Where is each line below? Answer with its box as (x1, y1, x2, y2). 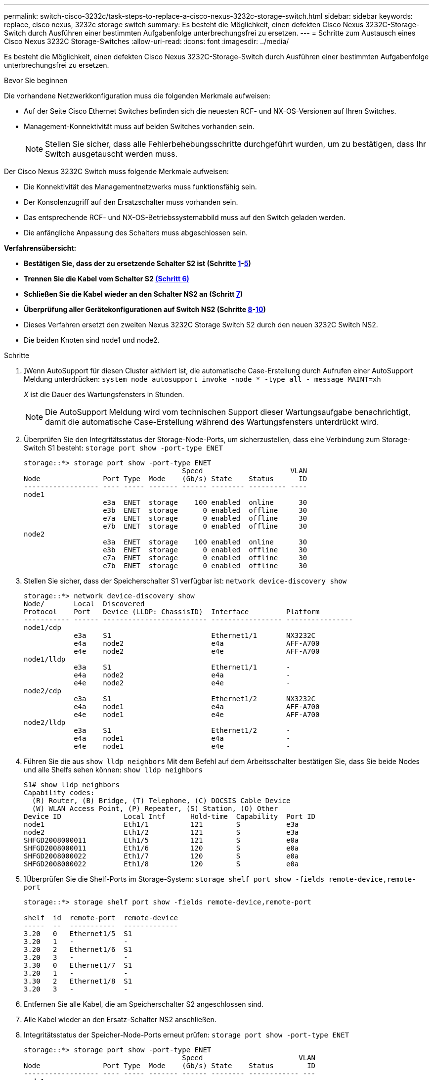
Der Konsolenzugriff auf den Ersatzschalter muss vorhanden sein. (24, 198, 238, 206)
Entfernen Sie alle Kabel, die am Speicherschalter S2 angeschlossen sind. (24, 1000, 264, 1008)
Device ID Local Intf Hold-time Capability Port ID (24, 812, 316, 820)
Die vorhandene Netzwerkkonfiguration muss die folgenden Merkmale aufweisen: (4, 91, 270, 100)
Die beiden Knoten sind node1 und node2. (24, 336, 160, 344)
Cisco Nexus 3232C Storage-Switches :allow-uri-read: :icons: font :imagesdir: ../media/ (4, 37, 289, 45)
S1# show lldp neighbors (24, 781, 120, 789)
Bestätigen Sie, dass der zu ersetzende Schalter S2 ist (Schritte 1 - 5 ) (24, 259, 251, 268)
